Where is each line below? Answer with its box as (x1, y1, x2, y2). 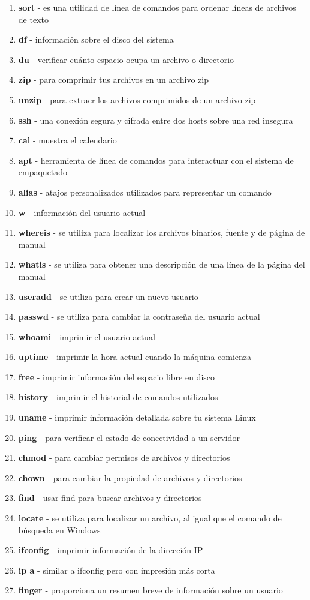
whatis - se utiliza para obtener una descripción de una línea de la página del (18, 258, 305, 271)
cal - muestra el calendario (18, 134, 117, 146)
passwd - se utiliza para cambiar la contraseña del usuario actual (18, 310, 260, 323)
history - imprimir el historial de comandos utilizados (18, 391, 218, 403)
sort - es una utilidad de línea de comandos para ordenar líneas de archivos (18, 1, 296, 13)
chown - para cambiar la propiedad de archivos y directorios (18, 471, 242, 484)
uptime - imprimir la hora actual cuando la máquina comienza (18, 350, 252, 363)
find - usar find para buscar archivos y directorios (18, 491, 202, 504)
